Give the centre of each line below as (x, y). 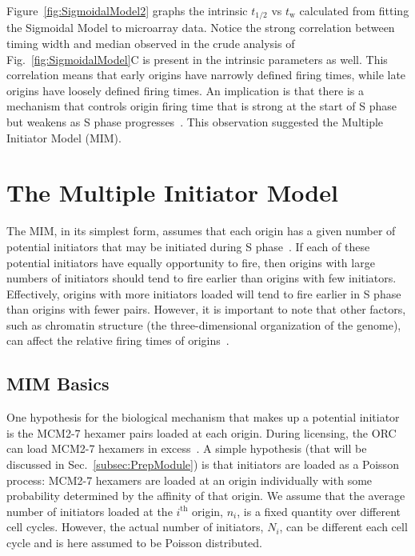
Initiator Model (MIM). (64, 137)
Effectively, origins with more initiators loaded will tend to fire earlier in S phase (204, 293)
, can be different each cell (343, 527)
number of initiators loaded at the (90, 511)
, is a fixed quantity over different (319, 511)
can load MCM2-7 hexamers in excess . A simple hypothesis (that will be (187, 448)
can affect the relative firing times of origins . (118, 340)
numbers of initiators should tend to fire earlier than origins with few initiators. (202, 278)
